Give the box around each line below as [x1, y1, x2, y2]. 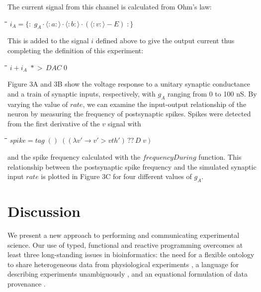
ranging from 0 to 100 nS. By [168, 88, 257, 98]
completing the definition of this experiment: [7, 45, 144, 55]
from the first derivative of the [7, 118, 100, 128]
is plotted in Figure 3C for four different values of [41, 171, 192, 182]
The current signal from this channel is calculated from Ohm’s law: [7, 1, 212, 11]
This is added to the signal [7, 35, 89, 46]
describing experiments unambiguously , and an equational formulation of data [7, 269, 248, 279]
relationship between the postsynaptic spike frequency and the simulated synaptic [7, 161, 257, 172]
